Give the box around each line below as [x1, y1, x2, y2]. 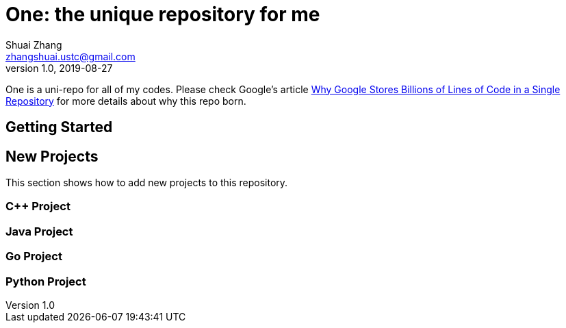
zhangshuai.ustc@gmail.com [5, 50, 136, 62]
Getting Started [5, 118, 113, 136]
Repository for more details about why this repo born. [5, 94, 246, 107]
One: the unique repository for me [5, 3, 320, 26]
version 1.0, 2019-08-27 [5, 62, 113, 74]
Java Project [5, 224, 73, 238]
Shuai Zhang [5, 38, 62, 51]
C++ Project [5, 199, 70, 214]
